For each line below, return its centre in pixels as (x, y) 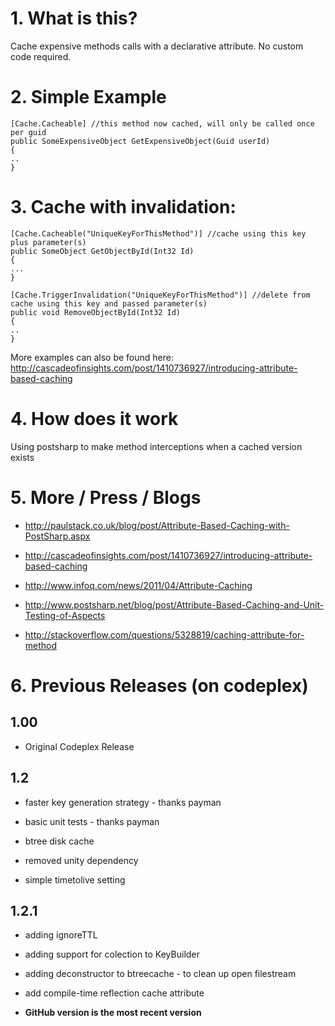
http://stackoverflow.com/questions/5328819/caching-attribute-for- (164, 634)
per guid (28, 132)
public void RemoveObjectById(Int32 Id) (96, 312)
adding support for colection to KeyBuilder (112, 954)
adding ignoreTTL (61, 935)
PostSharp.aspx (57, 536)
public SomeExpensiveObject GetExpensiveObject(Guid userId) (140, 141)
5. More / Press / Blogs (106, 497)
